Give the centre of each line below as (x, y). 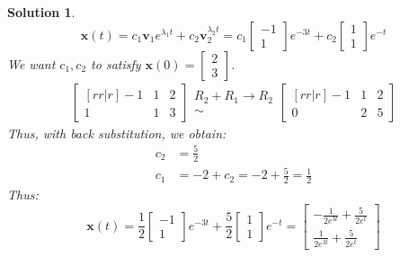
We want (31, 63)
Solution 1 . (41, 12)
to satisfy (116, 63)
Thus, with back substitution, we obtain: (117, 133)
